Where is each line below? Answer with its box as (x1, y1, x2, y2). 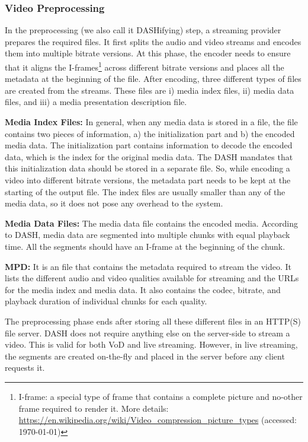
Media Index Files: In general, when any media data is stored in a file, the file (5, 116, 298, 128)
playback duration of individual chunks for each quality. (5, 295, 207, 307)
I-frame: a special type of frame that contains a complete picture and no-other (18, 390, 303, 402)
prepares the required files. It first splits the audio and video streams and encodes (5, 35, 301, 47)
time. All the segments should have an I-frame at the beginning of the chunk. (5, 240, 285, 252)
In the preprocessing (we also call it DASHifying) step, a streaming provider (5, 24, 281, 36)
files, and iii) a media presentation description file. (5, 96, 187, 108)
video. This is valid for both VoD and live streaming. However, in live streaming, (5, 338, 298, 351)
